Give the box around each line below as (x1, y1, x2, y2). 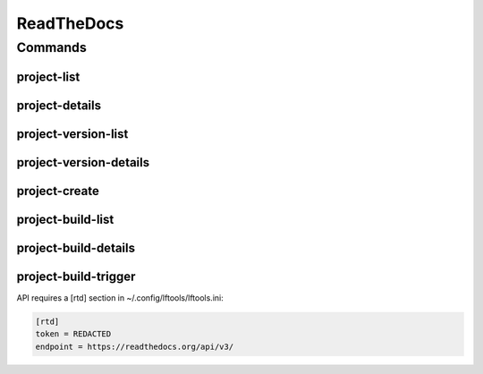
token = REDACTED (35, 329, 112, 339)
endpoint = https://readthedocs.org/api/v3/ (35, 341, 234, 352)
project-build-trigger (16, 268, 136, 284)
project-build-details (16, 240, 136, 255)
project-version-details (16, 155, 150, 170)
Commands (16, 39, 87, 55)
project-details (16, 98, 102, 113)
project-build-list (16, 211, 114, 227)
